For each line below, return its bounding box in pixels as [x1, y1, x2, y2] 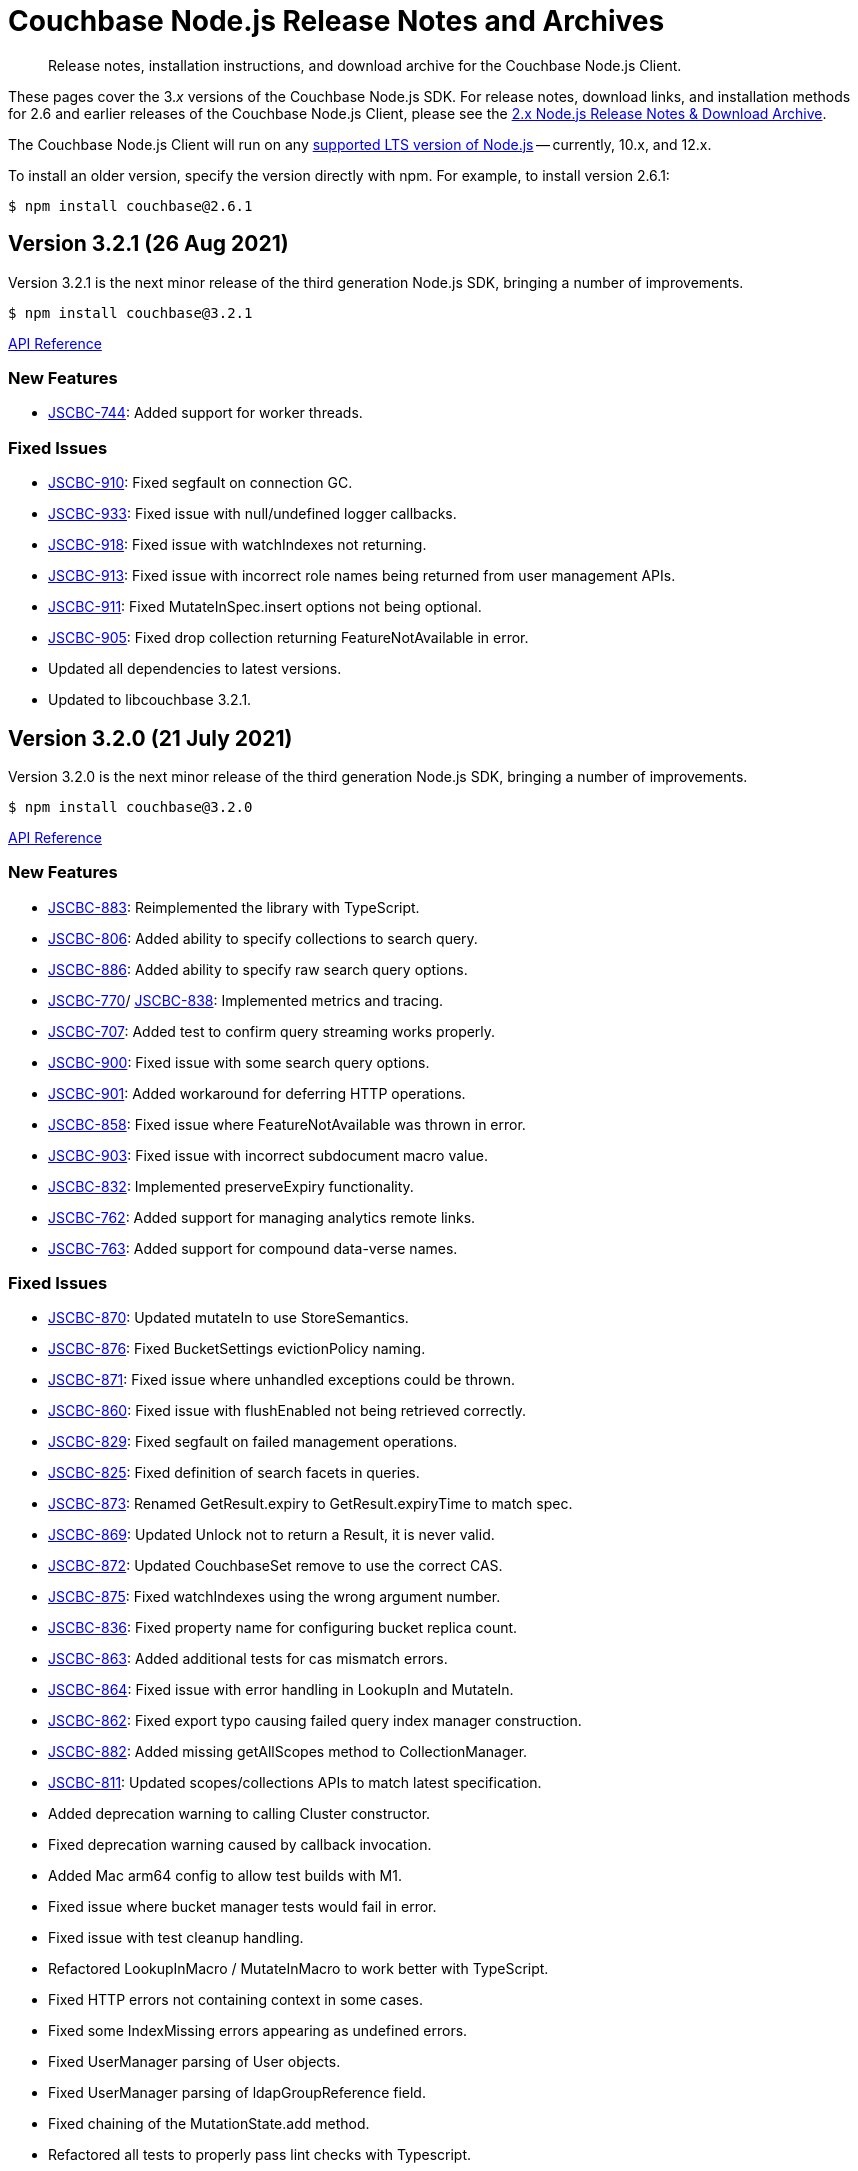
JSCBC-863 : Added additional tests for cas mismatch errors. [48, 1650, 448, 1668]
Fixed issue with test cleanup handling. [48, 1929, 304, 1947]
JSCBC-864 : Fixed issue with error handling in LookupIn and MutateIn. [48, 1681, 514, 1699]
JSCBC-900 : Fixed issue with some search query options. [48, 1053, 430, 1071]
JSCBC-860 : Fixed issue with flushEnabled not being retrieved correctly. [48, 1402, 526, 1420]
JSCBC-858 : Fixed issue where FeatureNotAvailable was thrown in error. [48, 1115, 526, 1133]
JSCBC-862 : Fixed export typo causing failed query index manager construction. [48, 1712, 582, 1730]
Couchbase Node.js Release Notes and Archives [8, 4, 665, 38]
